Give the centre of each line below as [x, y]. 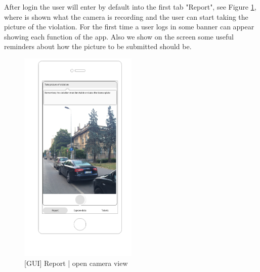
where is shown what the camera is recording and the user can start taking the [126, 16]
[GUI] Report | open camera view [76, 263]
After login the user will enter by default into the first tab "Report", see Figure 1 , [130, 7]
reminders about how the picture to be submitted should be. [98, 46]
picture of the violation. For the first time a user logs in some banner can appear [129, 27]
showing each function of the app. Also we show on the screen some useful [119, 36]
